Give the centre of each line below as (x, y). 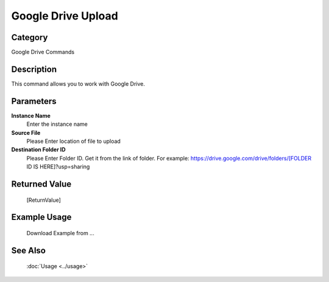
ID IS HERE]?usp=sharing (58, 167)
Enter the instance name (57, 124)
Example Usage (41, 217)
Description (34, 69)
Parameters (34, 101)
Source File (26, 132)
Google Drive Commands (43, 52)
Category (30, 37)
